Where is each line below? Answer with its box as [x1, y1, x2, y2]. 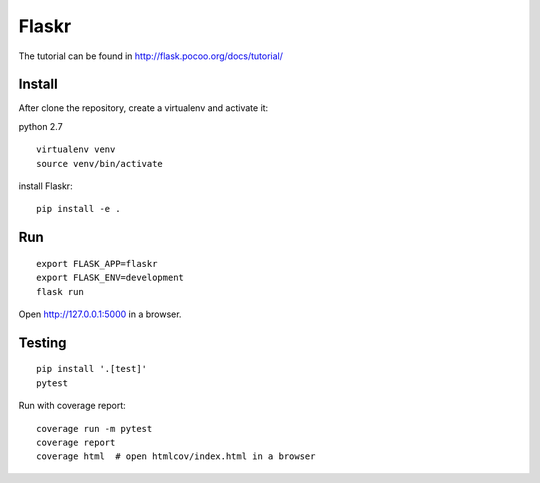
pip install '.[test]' [36, 363, 148, 375]
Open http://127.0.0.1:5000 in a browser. [18, 308, 182, 320]
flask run [36, 286, 84, 297]
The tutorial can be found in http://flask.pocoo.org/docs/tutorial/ [18, 50, 284, 62]
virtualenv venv [36, 144, 116, 155]
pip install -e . [36, 203, 121, 215]
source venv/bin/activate [36, 158, 164, 169]
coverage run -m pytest [36, 423, 153, 434]
